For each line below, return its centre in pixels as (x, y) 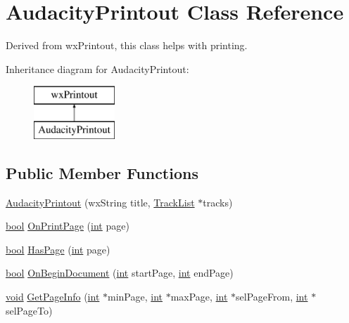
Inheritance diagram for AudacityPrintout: (97, 68)
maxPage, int (199, 297)
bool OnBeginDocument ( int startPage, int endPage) (120, 273)
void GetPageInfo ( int (53, 297)
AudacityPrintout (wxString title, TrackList (100, 202)
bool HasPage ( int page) (58, 249)
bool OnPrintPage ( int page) (68, 226)
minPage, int (135, 297)
